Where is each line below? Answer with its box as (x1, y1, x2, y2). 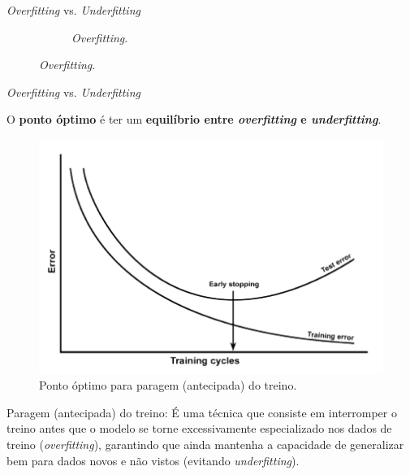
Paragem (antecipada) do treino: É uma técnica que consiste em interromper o (6, 403, 397, 421)
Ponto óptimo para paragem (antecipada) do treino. (39, 377, 297, 394)
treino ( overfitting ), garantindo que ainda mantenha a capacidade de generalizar (6, 435, 404, 452)
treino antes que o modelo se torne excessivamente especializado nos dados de (6, 420, 392, 437)
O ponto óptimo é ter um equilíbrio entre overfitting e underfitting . (6, 111, 382, 128)
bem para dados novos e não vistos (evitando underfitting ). (6, 451, 300, 468)
